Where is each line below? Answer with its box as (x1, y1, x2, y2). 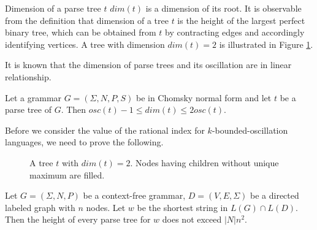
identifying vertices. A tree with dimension (5, 37, 165, 50)
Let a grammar (5, 91, 62, 104)
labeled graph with (5, 201, 75, 213)
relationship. (5, 70, 52, 83)
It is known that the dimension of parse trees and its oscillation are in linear (5, 58, 292, 71)
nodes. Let (86, 201, 126, 213)
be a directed (250, 189, 299, 202)
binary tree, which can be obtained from (5, 26, 156, 39)
